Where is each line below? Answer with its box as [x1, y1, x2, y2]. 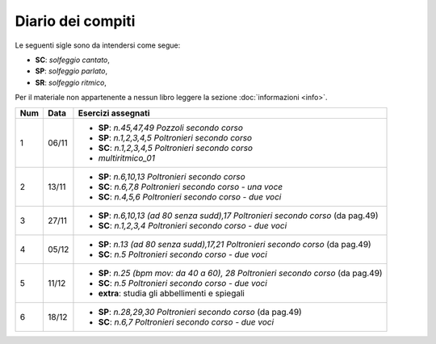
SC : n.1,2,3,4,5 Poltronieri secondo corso [98, 142, 254, 153]
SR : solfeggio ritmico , [35, 78, 107, 87]
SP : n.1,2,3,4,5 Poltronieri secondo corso [98, 132, 253, 143]
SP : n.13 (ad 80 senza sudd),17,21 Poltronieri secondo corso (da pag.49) [98, 238, 371, 250]
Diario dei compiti [15, 12, 136, 30]
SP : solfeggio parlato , [35, 66, 108, 76]
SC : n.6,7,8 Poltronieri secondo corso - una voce [98, 181, 283, 192]
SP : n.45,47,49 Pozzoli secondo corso [98, 122, 244, 133]
